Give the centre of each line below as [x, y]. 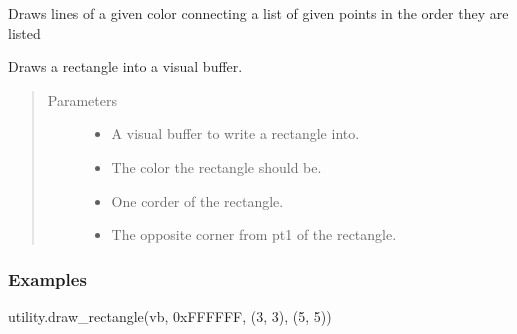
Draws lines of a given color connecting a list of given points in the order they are [258, 13]
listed [24, 32]
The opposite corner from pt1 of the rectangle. [254, 234]
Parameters [82, 99]
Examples [47, 278]
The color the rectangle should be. [216, 166]
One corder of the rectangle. [197, 200]
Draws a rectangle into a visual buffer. [125, 66]
